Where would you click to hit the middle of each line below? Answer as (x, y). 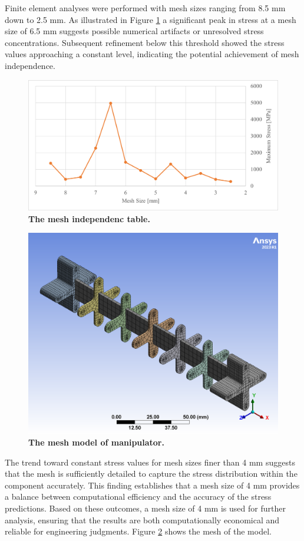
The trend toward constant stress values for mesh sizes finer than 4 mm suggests (150, 462)
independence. (30, 65)
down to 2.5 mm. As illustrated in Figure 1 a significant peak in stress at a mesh (151, 19)
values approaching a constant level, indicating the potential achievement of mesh (152, 54)
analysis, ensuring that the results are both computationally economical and (142, 519)
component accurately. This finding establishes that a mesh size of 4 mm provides (152, 485)
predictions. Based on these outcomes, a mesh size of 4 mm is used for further (145, 508)
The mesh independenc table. (89, 218)
